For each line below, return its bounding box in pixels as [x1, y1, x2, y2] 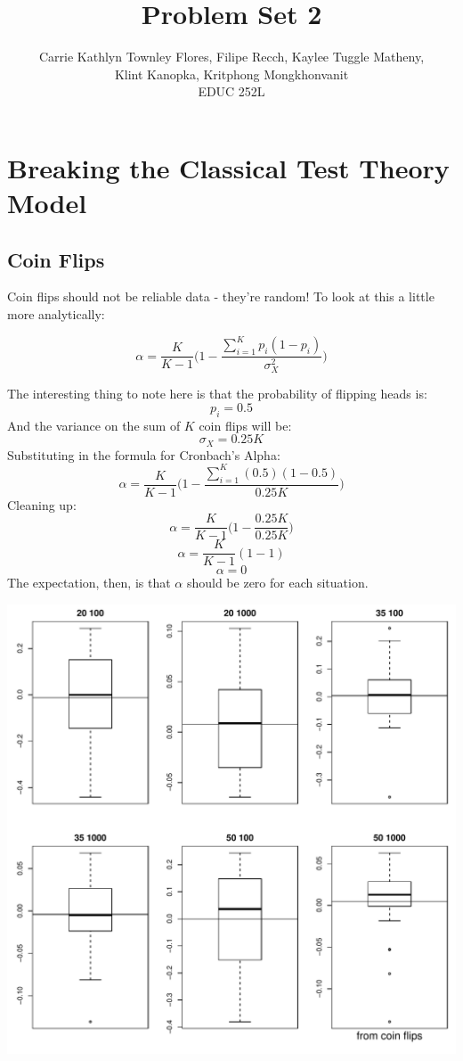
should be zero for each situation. [186, 573, 369, 592]
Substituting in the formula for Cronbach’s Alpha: [7, 445, 280, 464]
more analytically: [7, 305, 105, 324]
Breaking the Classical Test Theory [7, 149, 450, 185]
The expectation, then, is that [7, 573, 171, 592]
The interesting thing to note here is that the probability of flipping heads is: [7, 384, 427, 403]
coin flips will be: [199, 415, 292, 434]
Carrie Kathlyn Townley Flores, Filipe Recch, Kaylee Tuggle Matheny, [38, 47, 425, 66]
